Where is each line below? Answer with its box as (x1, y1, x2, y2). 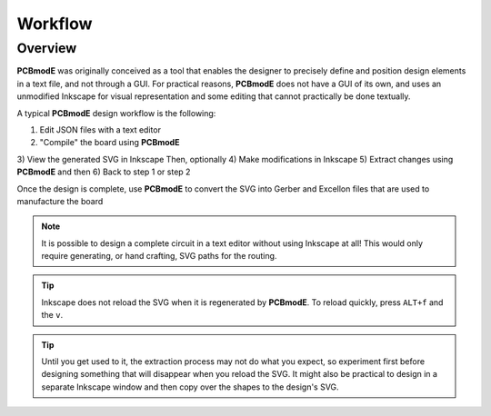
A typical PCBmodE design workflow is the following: (16, 107, 216, 118)
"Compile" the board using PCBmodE (39, 137, 180, 148)
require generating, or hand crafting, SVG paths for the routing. (41, 251, 277, 262)
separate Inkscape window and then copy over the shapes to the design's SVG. (41, 381, 340, 392)
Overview (16, 40, 77, 56)
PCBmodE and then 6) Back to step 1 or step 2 (16, 166, 191, 177)
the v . (41, 310, 64, 321)
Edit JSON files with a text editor (39, 124, 161, 135)
